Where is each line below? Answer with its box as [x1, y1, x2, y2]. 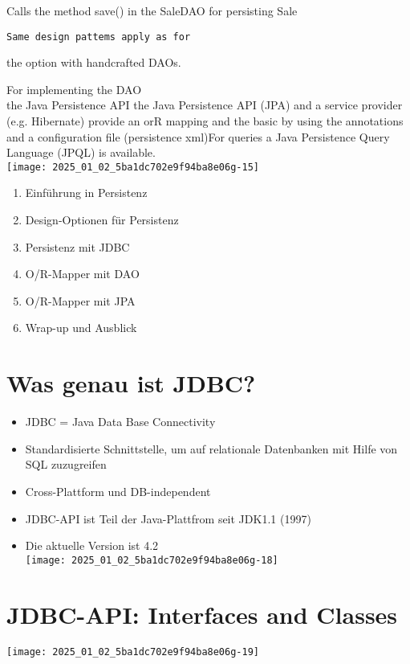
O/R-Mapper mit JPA [25, 292, 136, 309]
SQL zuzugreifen [25, 456, 107, 473]
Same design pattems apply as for [6, 31, 191, 43]
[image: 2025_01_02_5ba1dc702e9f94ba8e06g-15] [6, 161, 259, 173]
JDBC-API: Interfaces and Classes [6, 597, 398, 630]
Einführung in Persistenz [25, 184, 148, 201]
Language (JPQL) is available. [6, 144, 156, 161]
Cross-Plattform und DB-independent [25, 482, 211, 499]
